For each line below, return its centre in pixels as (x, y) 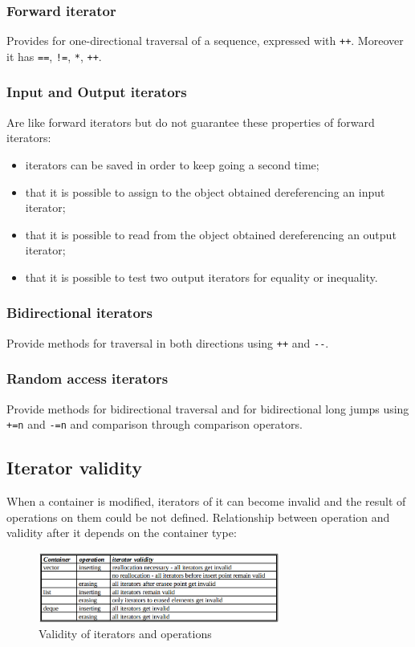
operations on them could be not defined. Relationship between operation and (198, 517)
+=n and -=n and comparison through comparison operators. (155, 424)
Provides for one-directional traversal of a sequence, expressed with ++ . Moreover (205, 41)
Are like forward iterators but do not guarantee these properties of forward (191, 122)
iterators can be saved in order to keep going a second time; (172, 164)
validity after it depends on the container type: (122, 533)
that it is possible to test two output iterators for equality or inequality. (201, 277)
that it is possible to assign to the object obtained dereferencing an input (205, 191)
